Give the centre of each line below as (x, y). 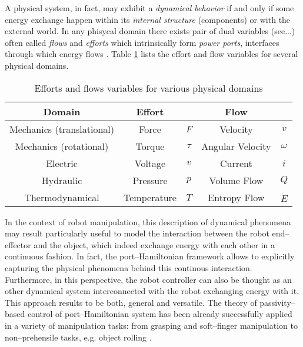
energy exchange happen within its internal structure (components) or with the (148, 19)
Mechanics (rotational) (62, 146)
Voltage (150, 163)
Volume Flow (236, 180)
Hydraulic (62, 180)
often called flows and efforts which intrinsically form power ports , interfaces (142, 42)
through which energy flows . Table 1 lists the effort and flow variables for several (151, 54)
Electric (62, 163)
